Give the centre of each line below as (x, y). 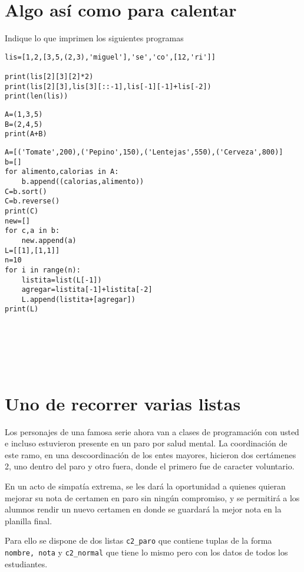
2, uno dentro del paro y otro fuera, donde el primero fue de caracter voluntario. (150, 466)
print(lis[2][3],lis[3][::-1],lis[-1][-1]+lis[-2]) (108, 86)
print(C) (22, 211)
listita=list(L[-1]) (62, 280)
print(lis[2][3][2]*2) (49, 77)
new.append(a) (49, 240)
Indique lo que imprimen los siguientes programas (94, 38)
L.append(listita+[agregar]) (78, 299)
